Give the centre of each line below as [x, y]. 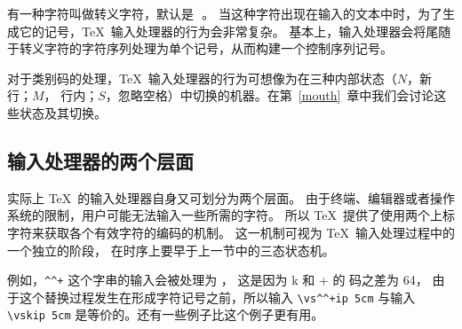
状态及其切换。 [63, 112]
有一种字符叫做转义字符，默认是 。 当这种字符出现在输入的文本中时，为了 [225, 13]
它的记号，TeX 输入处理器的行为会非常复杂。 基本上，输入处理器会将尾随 [235, 31]
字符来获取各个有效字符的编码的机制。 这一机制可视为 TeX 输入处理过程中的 [231, 232]
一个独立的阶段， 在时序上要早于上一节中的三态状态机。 [171, 250]
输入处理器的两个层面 [100, 160]
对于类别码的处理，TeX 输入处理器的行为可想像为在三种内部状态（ [202, 78]
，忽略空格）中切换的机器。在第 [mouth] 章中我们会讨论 [270, 95]
